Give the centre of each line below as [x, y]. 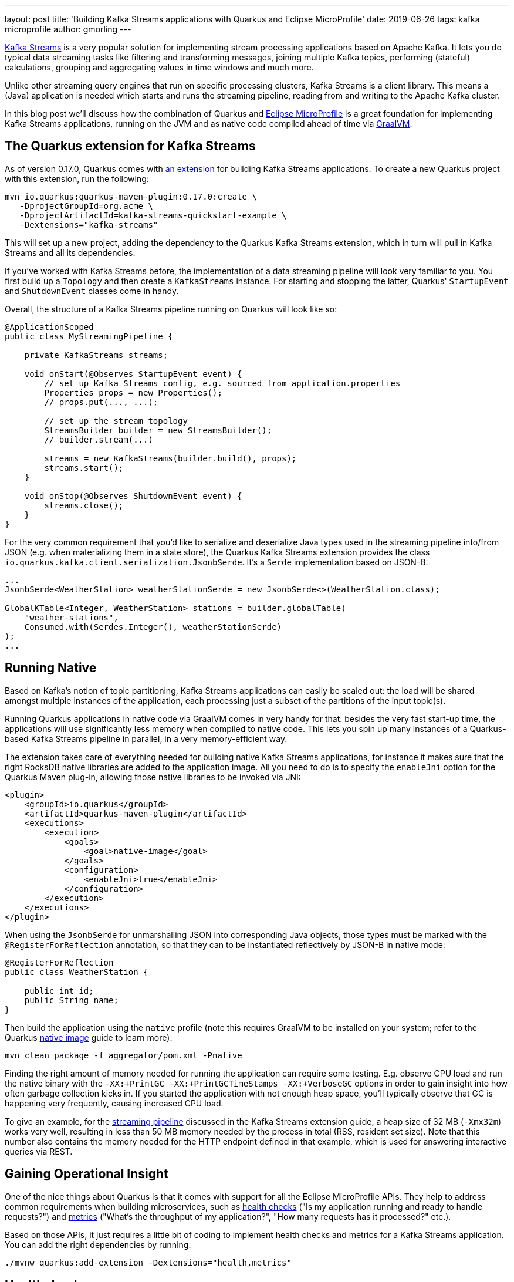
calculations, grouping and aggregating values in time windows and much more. [159, 67]
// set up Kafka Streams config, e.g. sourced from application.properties [222, 383]
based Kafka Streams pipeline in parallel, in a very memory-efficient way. [146, 738]
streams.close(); [84, 505]
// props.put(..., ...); [101, 402]
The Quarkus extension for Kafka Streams [130, 146]
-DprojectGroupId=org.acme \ [86, 206]
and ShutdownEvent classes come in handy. [92, 291]
